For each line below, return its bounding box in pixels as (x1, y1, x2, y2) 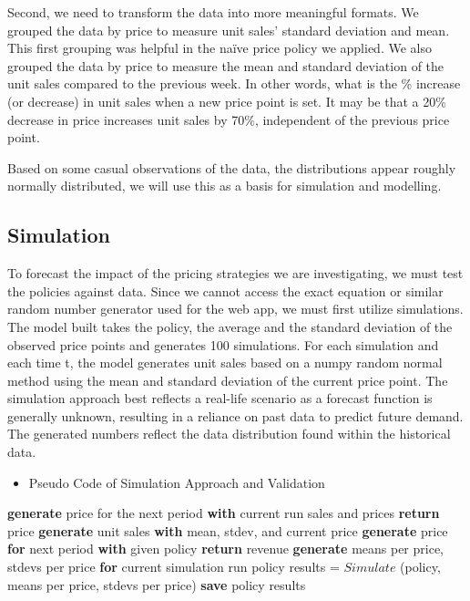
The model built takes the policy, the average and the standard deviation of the (7, 316, 453, 336)
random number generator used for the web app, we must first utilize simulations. (7, 299, 464, 318)
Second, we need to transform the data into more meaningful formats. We (7, 3, 419, 21)
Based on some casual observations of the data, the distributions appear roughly (7, 158, 456, 177)
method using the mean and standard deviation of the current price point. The (7, 370, 448, 389)
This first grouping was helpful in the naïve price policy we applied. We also (7, 38, 432, 57)
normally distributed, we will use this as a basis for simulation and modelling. (7, 176, 442, 195)
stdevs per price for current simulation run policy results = (7, 557, 340, 576)
